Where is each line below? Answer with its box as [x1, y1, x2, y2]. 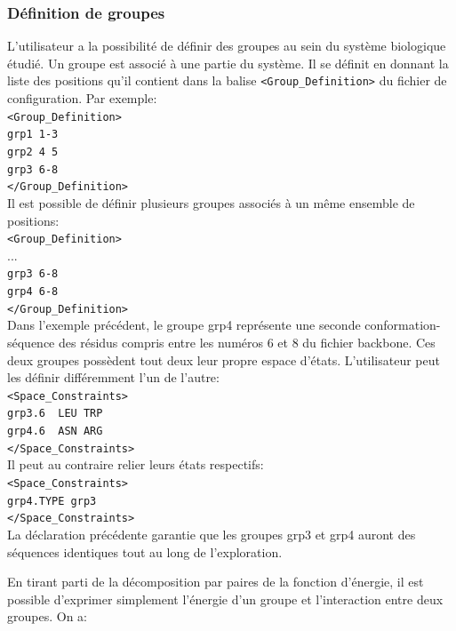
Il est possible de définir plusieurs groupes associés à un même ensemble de [7, 193, 415, 212]
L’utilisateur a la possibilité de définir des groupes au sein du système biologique [7, 36, 446, 55]
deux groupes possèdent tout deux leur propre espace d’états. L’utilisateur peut [7, 350, 440, 369]
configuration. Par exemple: [7, 89, 157, 108]
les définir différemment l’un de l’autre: [7, 368, 220, 387]
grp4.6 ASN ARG [7, 425, 103, 438]
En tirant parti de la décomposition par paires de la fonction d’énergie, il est [7, 572, 424, 591]
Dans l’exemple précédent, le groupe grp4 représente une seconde [7, 315, 361, 334]
